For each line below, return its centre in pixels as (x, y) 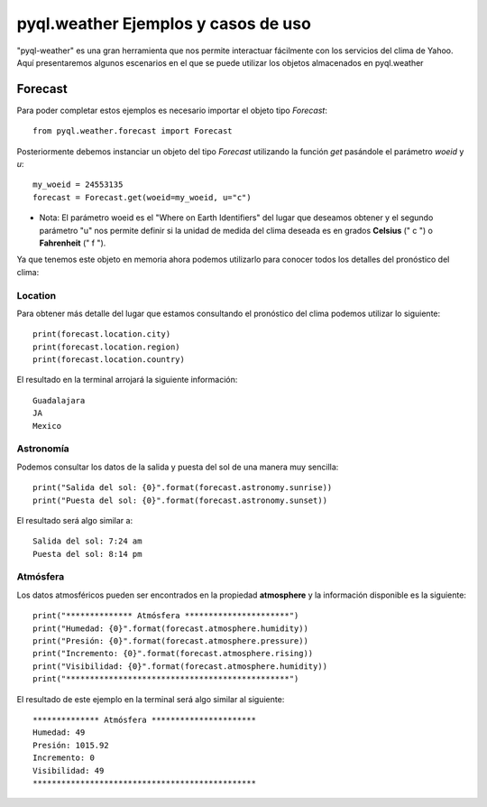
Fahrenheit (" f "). (73, 243)
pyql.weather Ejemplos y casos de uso (164, 23)
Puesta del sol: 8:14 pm (87, 554)
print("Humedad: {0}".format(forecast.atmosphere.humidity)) (170, 628)
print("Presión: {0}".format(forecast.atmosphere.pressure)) (170, 641)
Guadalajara (59, 400)
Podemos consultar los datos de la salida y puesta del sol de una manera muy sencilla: (178, 467)
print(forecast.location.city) (102, 334)
